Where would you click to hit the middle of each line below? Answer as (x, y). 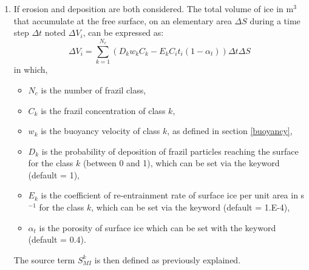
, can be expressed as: (123, 32)
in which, (31, 69)
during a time (275, 20)
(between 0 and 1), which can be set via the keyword (181, 163)
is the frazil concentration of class (103, 110)
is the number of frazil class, (93, 89)
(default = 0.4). (57, 239)
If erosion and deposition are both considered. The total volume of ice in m (154, 8)
